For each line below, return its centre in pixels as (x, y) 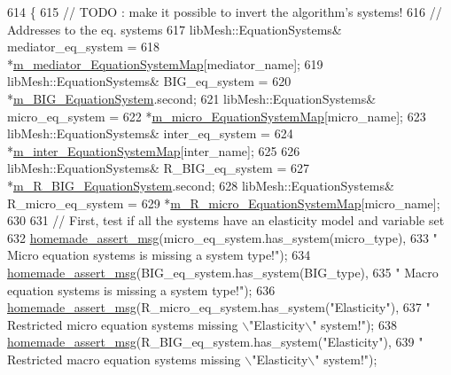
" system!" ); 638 (354, 324)
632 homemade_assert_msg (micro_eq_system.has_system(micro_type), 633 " (222, 237)
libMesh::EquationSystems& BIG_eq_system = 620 (149, 81)
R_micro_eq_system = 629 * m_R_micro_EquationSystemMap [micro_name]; (224, 203)
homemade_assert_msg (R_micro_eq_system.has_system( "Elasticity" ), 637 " (219, 307)
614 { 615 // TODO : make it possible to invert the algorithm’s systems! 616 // (225, 12)
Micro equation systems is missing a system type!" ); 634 (159, 255)
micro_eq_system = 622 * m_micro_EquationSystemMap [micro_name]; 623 (217, 116)
